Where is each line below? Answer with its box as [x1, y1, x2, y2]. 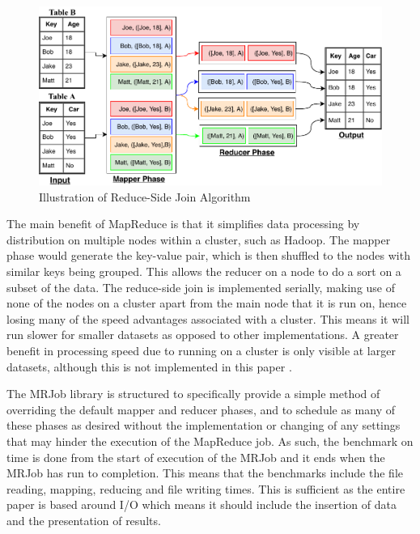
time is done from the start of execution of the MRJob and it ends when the [6, 448, 385, 465]
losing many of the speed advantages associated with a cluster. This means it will [6, 310, 409, 327]
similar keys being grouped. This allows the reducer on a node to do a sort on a [6, 263, 401, 280]
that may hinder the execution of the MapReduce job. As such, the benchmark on [6, 432, 414, 449]
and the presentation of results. [6, 511, 161, 528]
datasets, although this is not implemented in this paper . [6, 358, 292, 375]
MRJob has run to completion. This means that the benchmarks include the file [6, 464, 403, 481]
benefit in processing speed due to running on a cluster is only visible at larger [6, 341, 396, 358]
